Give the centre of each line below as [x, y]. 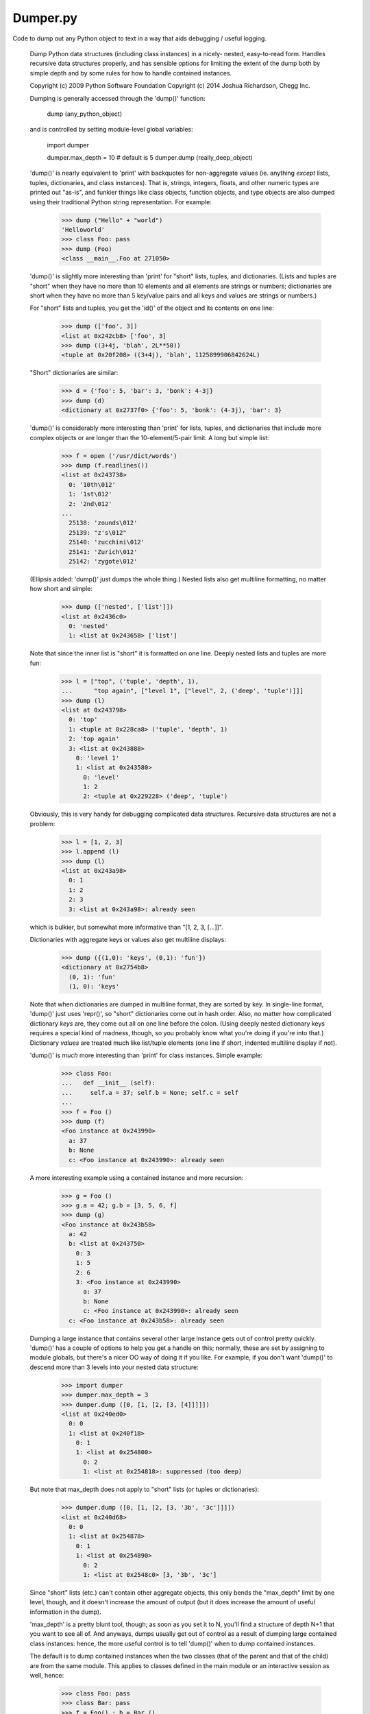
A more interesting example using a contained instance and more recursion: [137, 1178]
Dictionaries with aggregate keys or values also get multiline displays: [128, 939]
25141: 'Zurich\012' [103, 552]
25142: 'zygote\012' [103, 561]
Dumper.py [45, 18]
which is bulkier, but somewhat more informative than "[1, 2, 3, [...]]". [127, 927]
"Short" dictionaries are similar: [74, 373]
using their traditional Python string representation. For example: [121, 202]
